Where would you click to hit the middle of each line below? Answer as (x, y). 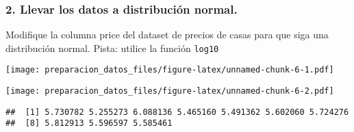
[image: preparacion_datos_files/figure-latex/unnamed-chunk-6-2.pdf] (170, 91)
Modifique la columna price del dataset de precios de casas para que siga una (167, 35)
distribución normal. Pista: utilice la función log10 (112, 48)
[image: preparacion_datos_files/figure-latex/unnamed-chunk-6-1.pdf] (170, 70)
